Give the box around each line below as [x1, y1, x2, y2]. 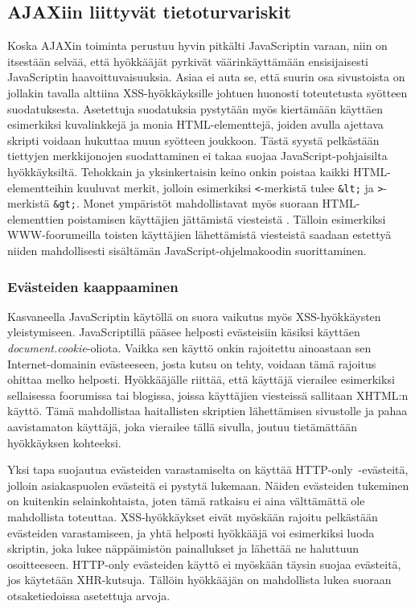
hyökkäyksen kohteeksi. [7, 434, 121, 451]
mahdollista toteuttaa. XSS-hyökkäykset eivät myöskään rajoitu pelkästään [7, 508, 378, 525]
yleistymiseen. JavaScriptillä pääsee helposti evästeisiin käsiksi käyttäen [7, 323, 360, 340]
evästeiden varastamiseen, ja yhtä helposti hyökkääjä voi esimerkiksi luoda [7, 524, 375, 541]
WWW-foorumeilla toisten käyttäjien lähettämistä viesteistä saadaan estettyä [7, 226, 392, 243]
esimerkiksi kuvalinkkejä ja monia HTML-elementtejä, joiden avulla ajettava [7, 116, 384, 133]
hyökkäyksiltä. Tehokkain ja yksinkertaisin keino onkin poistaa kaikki [7, 163, 350, 179]
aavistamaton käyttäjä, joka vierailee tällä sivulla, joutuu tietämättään [7, 418, 358, 435]
